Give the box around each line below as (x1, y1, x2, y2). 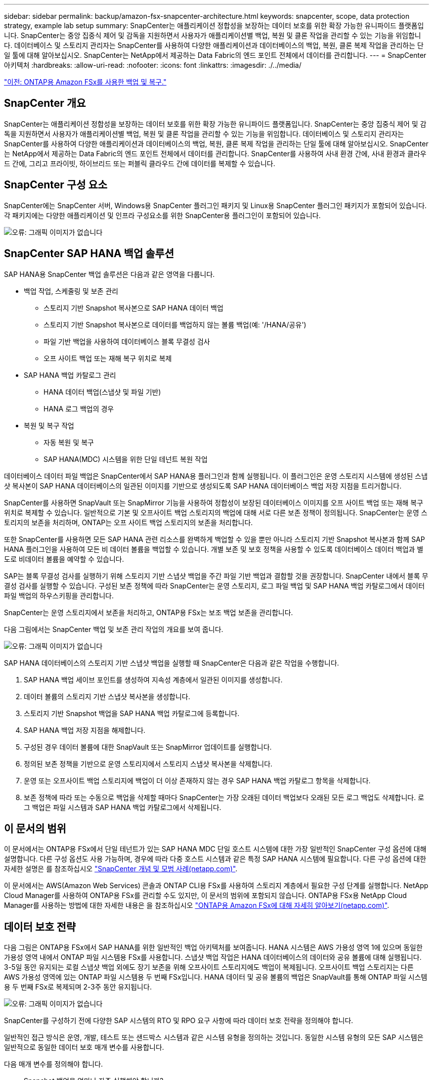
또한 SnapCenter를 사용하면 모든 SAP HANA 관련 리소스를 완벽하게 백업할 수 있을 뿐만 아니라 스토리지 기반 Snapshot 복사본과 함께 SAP (4, 535, 425, 543)
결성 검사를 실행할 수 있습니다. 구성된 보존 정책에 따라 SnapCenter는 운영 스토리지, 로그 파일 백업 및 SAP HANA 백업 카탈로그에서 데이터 (4, 581, 425, 590)
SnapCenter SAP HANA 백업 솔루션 (4, 247, 174, 260)
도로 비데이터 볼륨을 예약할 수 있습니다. (4, 554, 124, 563)
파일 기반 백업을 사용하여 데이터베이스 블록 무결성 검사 (43, 337, 210, 346)
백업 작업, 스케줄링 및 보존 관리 (24, 286, 119, 295)
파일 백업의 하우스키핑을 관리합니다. (4, 591, 114, 600)
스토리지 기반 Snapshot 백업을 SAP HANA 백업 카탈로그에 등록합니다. (24, 709, 240, 718)
